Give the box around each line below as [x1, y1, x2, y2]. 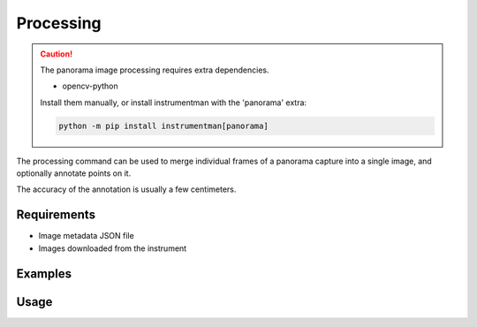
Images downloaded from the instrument [38, 243, 187, 254]
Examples [16, 266, 72, 281]
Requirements [16, 208, 96, 223]
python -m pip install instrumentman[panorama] [58, 120, 269, 131]
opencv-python [62, 80, 118, 92]
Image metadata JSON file [38, 231, 134, 241]
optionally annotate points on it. [16, 168, 132, 179]
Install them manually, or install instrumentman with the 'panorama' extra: [40, 97, 307, 108]
